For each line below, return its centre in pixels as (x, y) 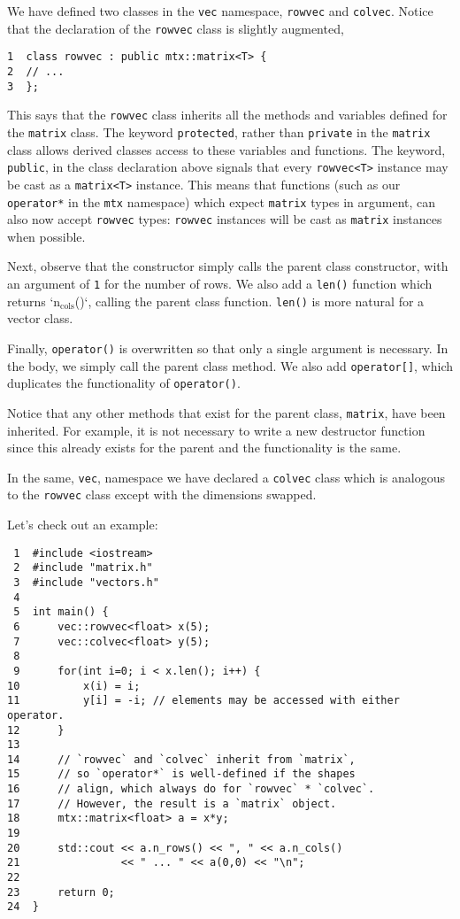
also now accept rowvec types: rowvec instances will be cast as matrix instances (225, 219)
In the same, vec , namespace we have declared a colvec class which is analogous (226, 477)
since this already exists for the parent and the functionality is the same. (204, 448)
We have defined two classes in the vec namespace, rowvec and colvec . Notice (220, 11)
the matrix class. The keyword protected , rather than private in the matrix (219, 131)
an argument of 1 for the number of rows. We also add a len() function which (220, 283)
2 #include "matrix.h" (83, 568)
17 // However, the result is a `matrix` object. (172, 803)
